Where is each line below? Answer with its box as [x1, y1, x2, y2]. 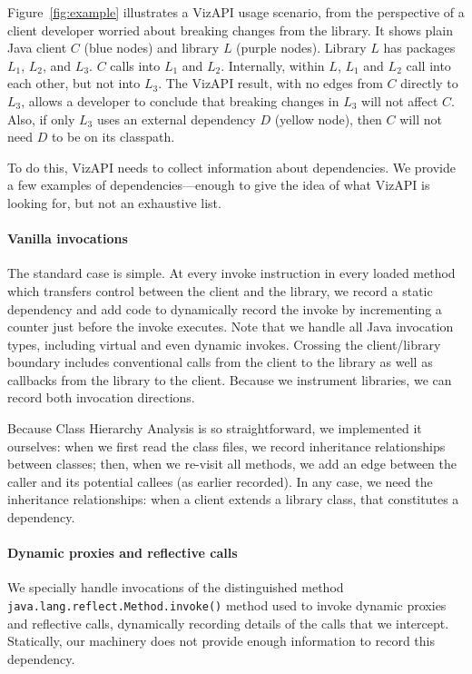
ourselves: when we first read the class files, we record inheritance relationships [7, 436, 446, 455]
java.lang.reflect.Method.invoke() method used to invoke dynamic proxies [7, 596, 447, 615]
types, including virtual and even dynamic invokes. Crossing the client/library [7, 334, 441, 353]
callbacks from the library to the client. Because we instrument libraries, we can [7, 370, 452, 389]
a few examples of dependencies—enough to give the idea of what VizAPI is [7, 175, 430, 194]
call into [406, 55, 451, 74]
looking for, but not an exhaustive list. [7, 193, 221, 212]
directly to [400, 74, 458, 93]
